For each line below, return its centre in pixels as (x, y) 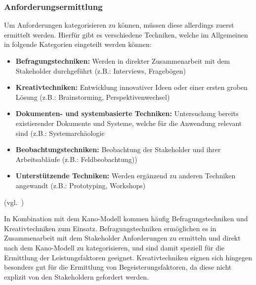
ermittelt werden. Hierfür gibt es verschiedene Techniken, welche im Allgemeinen (126, 34)
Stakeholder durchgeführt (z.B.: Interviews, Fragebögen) (101, 70)
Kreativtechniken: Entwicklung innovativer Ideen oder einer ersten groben (131, 87)
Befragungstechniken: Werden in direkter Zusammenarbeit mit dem (123, 61)
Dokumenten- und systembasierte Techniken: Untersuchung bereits (127, 113)
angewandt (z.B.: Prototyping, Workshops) (81, 185)
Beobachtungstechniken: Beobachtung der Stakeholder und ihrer (118, 149)
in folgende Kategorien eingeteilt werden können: (78, 44)
